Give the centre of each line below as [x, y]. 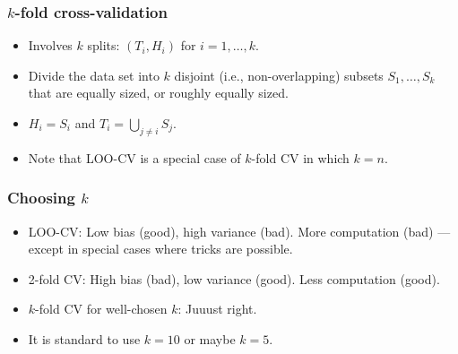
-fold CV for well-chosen [101, 309]
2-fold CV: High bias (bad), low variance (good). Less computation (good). [234, 278]
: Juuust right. [217, 309]
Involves [50, 45]
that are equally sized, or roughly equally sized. [158, 93]
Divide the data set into [94, 75]
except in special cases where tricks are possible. [160, 249]
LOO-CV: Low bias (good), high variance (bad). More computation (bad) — [239, 231]
